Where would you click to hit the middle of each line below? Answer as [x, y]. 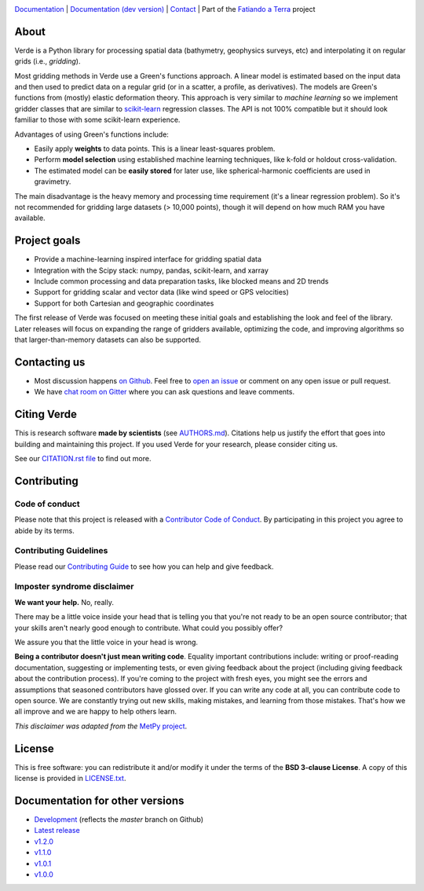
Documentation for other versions [99, 800]
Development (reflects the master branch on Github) [119, 819]
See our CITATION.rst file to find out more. [83, 458]
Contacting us [50, 362]
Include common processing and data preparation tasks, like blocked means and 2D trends [181, 281]
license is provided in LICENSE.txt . [70, 779]
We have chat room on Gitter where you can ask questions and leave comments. [164, 392]
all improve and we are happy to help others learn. [95, 712]
